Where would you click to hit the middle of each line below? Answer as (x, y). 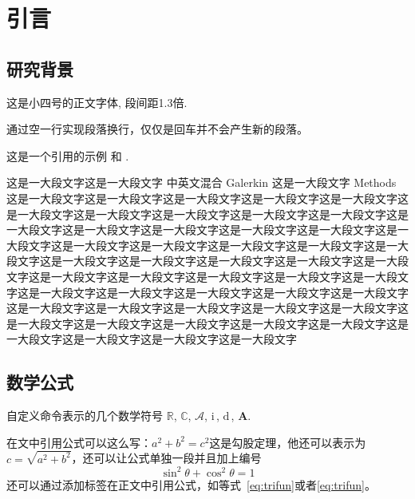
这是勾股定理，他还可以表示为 (288, 442)
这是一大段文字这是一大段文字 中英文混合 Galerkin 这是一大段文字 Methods (202, 182)
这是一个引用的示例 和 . (68, 155)
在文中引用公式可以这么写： (79, 442)
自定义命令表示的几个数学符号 (85, 416)
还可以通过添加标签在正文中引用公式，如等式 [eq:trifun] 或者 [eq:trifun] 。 (191, 484)
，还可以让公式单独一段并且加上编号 (166, 458)
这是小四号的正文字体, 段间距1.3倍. (97, 102)
